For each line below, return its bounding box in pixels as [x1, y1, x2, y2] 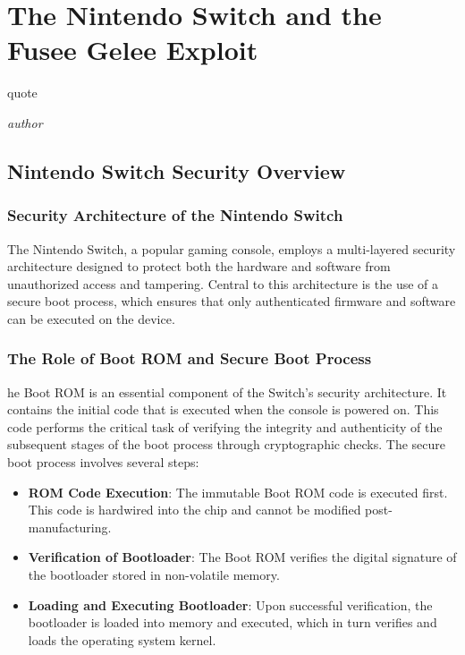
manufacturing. [28, 517, 112, 536]
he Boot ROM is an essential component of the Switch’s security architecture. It [7, 382, 447, 401]
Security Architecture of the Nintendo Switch [7, 204, 343, 226]
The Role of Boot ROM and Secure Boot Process [7, 347, 372, 370]
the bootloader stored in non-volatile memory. [28, 566, 280, 584]
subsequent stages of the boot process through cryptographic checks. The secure [7, 435, 445, 454]
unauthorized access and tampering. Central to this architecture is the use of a [7, 274, 439, 293]
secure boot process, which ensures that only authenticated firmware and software [7, 292, 456, 310]
